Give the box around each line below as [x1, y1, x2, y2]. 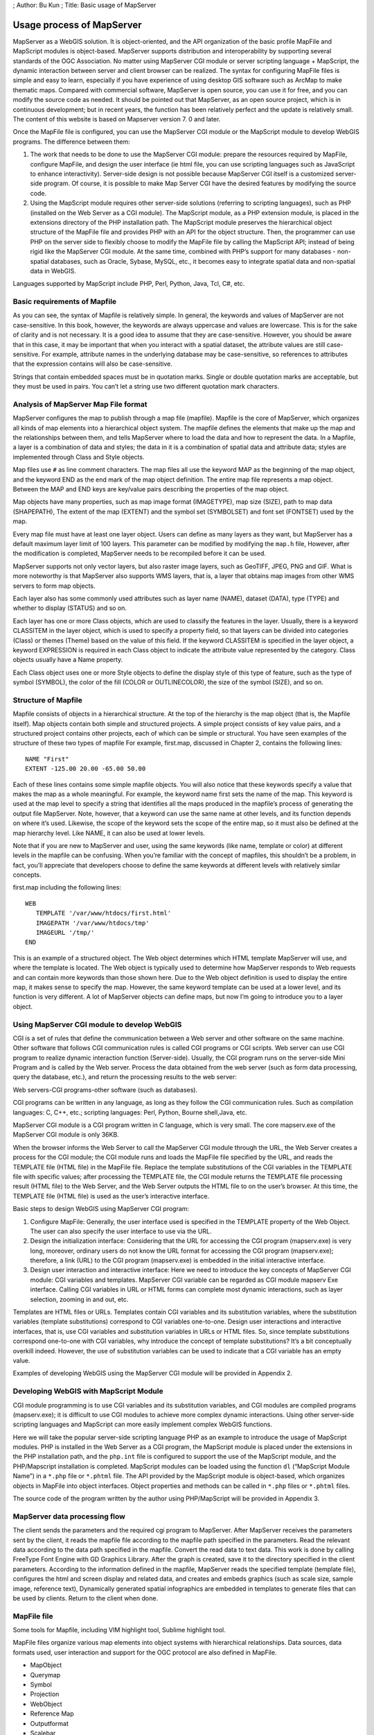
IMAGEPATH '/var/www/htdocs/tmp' [35, 919, 150, 926]
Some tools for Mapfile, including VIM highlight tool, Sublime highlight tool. [12, 1626, 226, 1634]
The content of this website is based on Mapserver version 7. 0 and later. [12, 115, 221, 124]
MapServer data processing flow [12, 1512, 126, 1521]
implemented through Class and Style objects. [12, 452, 145, 461]
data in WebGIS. [30, 266, 76, 275]
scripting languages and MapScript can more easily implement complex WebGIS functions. [12, 1420, 273, 1429]
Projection [30, 1690, 60, 1698]
